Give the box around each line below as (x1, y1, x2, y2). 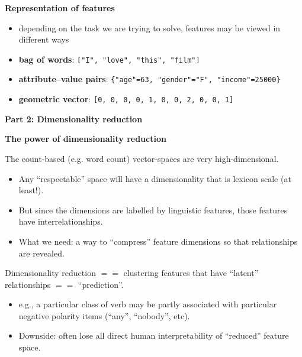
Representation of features (5, 2, 115, 14)
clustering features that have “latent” (123, 267, 259, 279)
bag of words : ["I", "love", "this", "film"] (18, 53, 200, 65)
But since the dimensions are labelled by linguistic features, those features (18, 203, 288, 216)
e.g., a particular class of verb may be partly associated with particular (18, 298, 277, 310)
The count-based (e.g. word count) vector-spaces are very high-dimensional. (5, 152, 279, 164)
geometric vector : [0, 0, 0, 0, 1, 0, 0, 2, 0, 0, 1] (18, 93, 234, 105)
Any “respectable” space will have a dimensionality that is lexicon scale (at (18, 172, 291, 184)
